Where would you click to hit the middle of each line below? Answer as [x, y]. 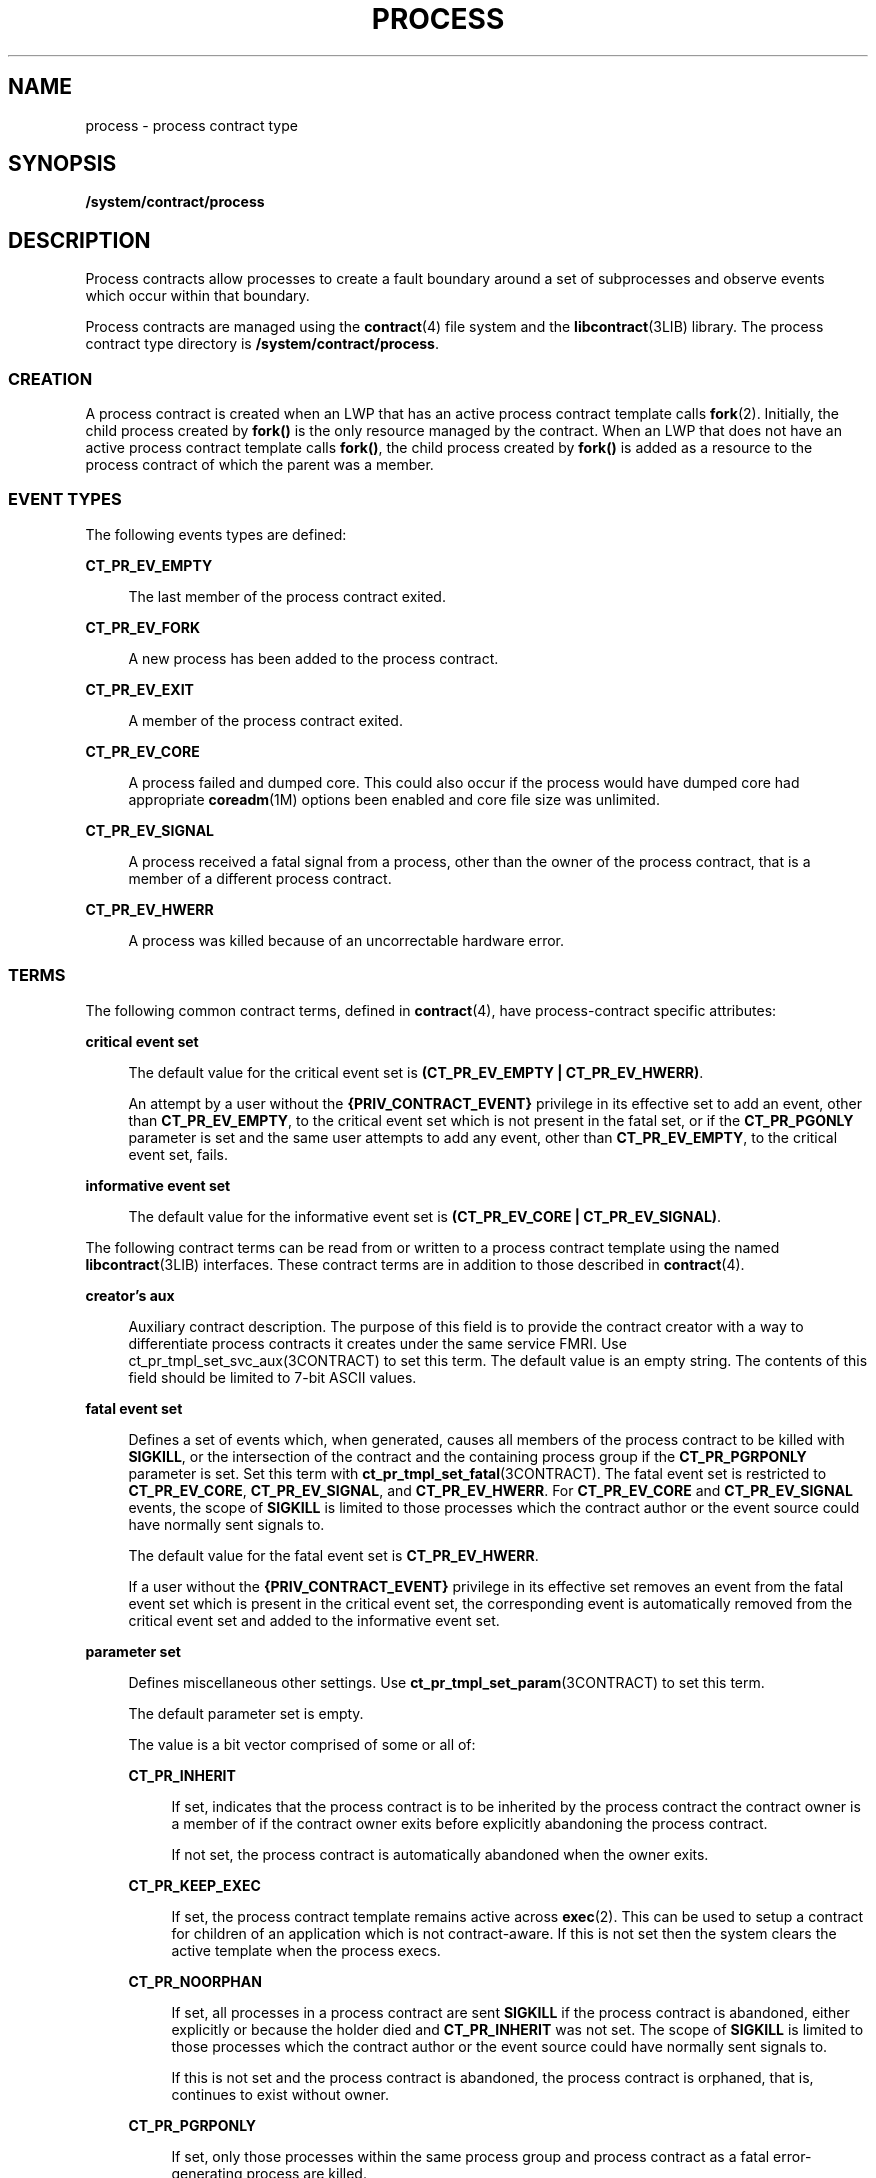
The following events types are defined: [216, 534]
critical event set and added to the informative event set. [314, 1620]
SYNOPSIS [62, 164]
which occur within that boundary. [197, 296]
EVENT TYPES [65, 499]
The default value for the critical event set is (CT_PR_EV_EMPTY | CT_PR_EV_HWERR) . [416, 1072]
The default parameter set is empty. [246, 1713]
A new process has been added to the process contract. [313, 658]
